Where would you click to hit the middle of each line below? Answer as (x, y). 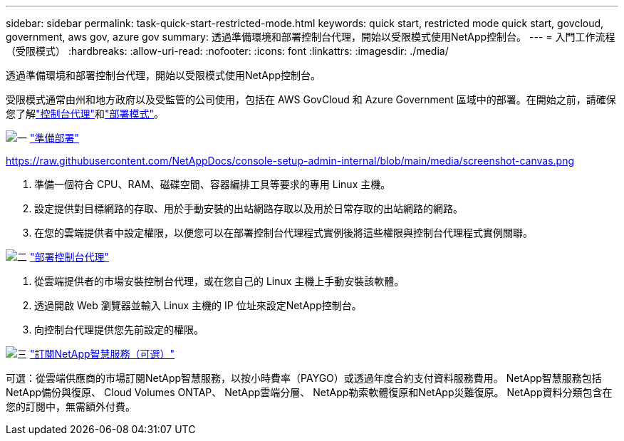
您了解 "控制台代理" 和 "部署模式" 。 (85, 114)
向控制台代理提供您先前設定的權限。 (119, 330)
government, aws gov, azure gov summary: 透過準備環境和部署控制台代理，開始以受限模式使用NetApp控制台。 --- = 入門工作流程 (311, 37)
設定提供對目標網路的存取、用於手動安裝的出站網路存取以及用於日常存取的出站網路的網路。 (249, 208)
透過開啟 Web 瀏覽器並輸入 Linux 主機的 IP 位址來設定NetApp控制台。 (198, 305)
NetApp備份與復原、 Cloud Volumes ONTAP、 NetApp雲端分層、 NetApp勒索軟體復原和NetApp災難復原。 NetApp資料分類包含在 (309, 392)
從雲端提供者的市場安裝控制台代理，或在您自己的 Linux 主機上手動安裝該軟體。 (219, 281)
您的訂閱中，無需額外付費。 (71, 406)
